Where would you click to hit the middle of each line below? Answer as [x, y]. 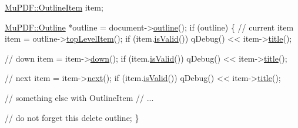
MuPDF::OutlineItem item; [54, 7]
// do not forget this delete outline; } [72, 117]
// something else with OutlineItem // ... [79, 97]
